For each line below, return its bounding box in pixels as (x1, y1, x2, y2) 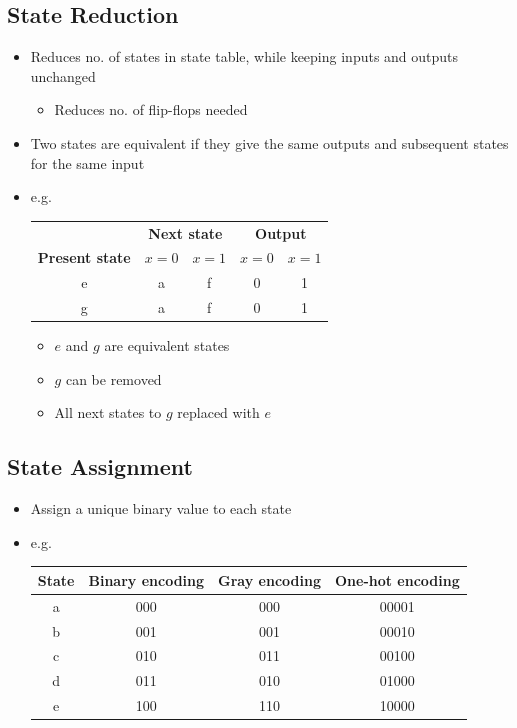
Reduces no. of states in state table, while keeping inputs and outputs (30, 46, 459, 67)
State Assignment (7, 451, 193, 482)
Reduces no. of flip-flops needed (54, 99, 248, 120)
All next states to (54, 402, 162, 423)
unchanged (30, 65, 96, 86)
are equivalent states (104, 335, 230, 356)
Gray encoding (218, 569, 321, 590)
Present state (37, 247, 131, 268)
